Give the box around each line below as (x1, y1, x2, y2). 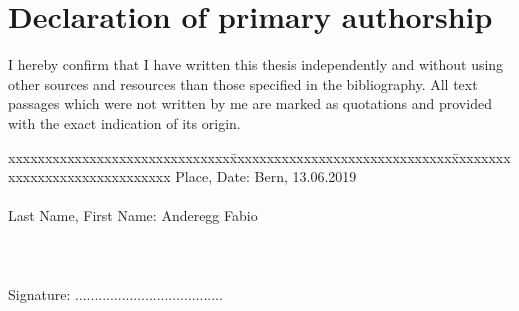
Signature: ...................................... (8, 283, 223, 304)
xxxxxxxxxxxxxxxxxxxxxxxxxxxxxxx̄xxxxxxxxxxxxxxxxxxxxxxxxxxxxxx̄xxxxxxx (8, 146, 511, 167)
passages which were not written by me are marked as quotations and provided (8, 93, 492, 114)
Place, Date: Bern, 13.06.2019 (175, 166, 357, 187)
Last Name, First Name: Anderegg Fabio (8, 205, 258, 226)
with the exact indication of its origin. (8, 112, 241, 133)
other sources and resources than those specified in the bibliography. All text (8, 73, 478, 94)
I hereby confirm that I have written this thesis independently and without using (8, 54, 504, 75)
